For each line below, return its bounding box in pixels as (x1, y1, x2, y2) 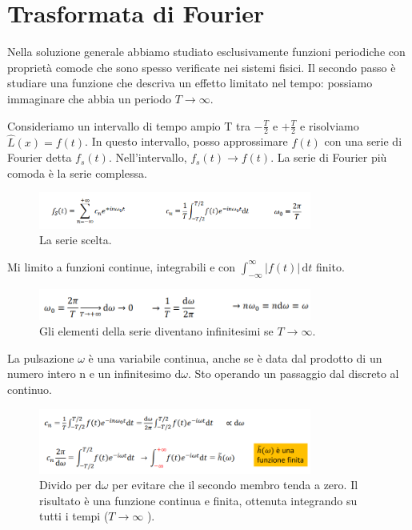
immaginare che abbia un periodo (7, 90, 172, 106)
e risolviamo (300, 117, 359, 134)
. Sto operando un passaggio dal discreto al (187, 365, 399, 382)
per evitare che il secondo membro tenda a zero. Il (112, 476, 358, 493)
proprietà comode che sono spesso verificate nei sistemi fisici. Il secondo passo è (7, 58, 396, 75)
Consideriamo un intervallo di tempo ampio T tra (7, 117, 250, 134)
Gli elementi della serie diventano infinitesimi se (39, 323, 274, 339)
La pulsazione (7, 349, 74, 366)
